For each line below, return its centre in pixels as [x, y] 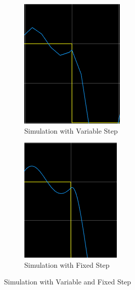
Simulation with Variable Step [71, 130]
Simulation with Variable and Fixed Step [68, 282]
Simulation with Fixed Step [67, 264]
